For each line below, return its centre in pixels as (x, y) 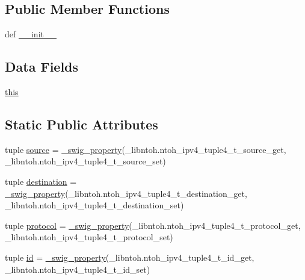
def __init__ (31, 34)
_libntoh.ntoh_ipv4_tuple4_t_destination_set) (94, 205)
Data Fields (42, 67)
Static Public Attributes (82, 124)
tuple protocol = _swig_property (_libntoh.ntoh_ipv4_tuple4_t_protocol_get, (153, 225)
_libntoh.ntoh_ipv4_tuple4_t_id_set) (78, 269)
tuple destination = (41, 181)
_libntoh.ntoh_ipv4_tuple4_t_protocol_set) (89, 237)
